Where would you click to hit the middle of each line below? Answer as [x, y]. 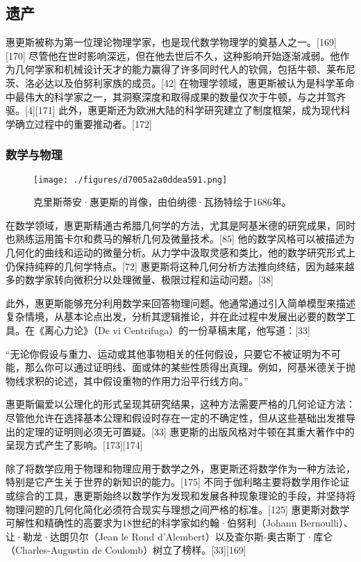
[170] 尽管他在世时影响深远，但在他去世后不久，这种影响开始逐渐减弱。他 [173, 55]
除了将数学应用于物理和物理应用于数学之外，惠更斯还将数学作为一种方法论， [180, 468]
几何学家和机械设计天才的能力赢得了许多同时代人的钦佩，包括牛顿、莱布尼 [185, 69]
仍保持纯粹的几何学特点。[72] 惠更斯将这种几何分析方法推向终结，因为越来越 [180, 266]
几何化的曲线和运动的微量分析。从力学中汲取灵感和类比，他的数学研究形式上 [180, 253]
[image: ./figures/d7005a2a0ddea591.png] [131, 180]
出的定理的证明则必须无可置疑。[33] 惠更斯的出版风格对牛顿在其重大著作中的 [180, 431]
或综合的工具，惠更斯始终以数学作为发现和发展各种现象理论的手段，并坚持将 [180, 495]
